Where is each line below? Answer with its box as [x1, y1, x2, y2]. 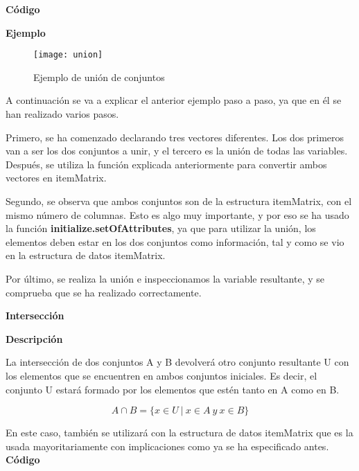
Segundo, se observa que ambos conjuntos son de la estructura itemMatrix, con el [6, 194, 352, 208]
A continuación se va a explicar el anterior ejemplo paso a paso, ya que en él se [6, 93, 342, 107]
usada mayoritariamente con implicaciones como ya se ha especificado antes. [6, 438, 329, 453]
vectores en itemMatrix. [6, 170, 107, 185]
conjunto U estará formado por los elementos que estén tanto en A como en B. [6, 382, 340, 396]
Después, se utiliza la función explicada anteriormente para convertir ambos [6, 157, 327, 171]
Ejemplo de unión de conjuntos [33, 69, 165, 84]
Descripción [6, 331, 63, 346]
